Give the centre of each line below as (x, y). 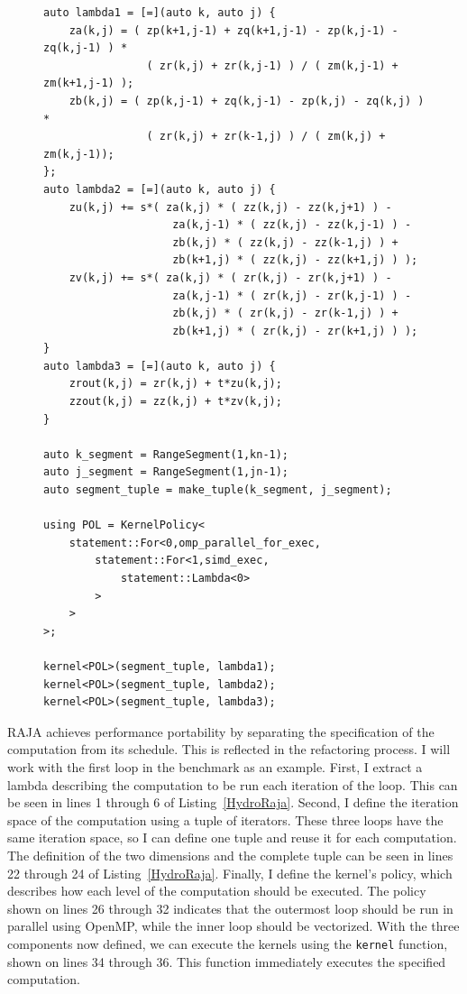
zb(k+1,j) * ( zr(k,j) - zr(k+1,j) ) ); (295, 331)
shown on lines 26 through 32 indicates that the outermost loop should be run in (230, 908)
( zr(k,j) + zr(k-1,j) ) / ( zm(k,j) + (266, 137)
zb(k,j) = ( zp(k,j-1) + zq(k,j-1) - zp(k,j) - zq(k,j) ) (247, 101)
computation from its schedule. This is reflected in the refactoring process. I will (229, 749)
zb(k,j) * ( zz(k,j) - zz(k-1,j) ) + (285, 242)
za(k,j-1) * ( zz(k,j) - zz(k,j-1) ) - (292, 225)
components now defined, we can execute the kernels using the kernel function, (228, 943)
